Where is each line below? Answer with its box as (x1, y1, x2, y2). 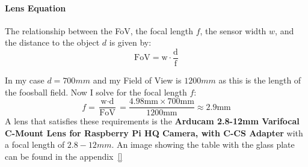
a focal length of (5, 138, 65, 151)
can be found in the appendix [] (5, 150, 123, 163)
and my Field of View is (93, 74, 182, 87)
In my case (5, 74, 45, 87)
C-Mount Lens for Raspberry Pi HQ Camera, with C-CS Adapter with (5, 126, 303, 139)
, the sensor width (200, 24, 266, 37)
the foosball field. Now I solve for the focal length (5, 85, 187, 98)
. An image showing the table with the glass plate (111, 138, 295, 151)
